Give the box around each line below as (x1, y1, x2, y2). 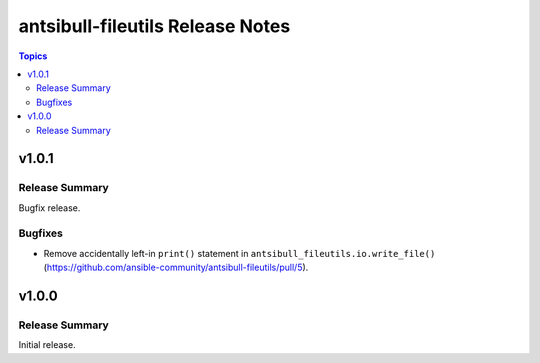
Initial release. (18, 339, 76, 351)
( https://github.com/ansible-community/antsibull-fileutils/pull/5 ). (43, 261, 309, 274)
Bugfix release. (18, 201, 81, 214)
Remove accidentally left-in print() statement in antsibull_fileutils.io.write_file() (43, 247, 436, 259)
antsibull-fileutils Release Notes (18, 15, 291, 37)
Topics (18, 50, 48, 62)
